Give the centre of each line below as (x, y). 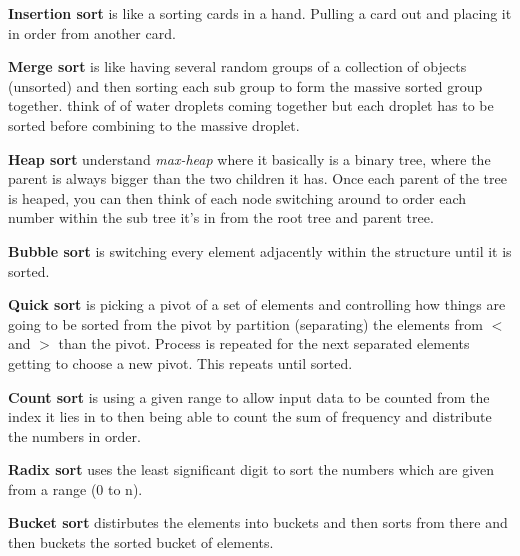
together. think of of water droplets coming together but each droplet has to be (251, 105)
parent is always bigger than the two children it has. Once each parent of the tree (257, 178)
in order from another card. (92, 32)
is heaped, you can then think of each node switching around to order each (237, 197)
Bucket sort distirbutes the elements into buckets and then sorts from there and (258, 522)
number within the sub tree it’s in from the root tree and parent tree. (221, 217)
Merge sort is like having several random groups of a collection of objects (237, 66)
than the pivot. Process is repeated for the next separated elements (264, 343)
